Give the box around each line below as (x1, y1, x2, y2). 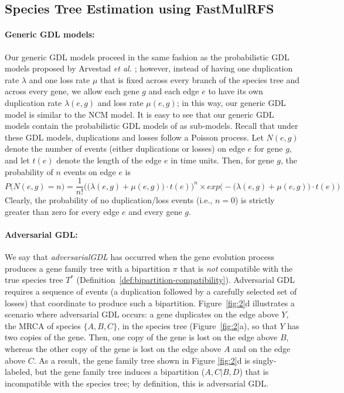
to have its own (208, 85, 263, 97)
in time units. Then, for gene (171, 153, 274, 166)
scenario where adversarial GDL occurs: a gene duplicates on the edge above (5, 308, 279, 320)
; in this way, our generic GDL (176, 96, 286, 108)
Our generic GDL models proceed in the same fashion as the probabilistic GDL (5, 50, 289, 63)
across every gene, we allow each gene (5, 85, 139, 97)
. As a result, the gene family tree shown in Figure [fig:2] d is (33, 354, 250, 366)
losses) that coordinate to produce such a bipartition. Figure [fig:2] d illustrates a (5, 296, 295, 309)
